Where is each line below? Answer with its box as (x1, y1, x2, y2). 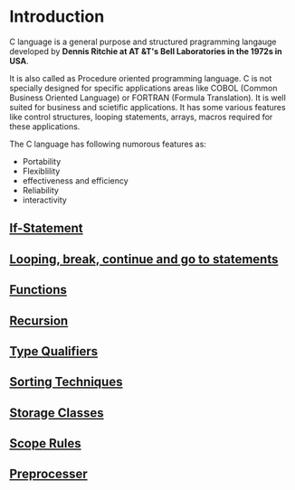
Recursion (9, 313, 69, 328)
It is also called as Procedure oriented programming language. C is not (9, 72, 272, 83)
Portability (22, 155, 62, 166)
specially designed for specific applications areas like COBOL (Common (9, 82, 278, 93)
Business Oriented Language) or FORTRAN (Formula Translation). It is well (9, 92, 287, 103)
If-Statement (9, 221, 83, 236)
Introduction (9, 6, 105, 27)
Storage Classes (9, 405, 104, 420)
